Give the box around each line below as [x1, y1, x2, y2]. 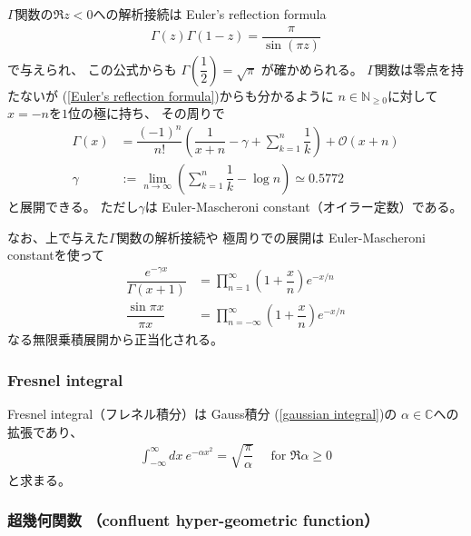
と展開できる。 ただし [7, 196, 139, 215]
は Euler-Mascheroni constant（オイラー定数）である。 [144, 196, 463, 215]
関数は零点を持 [374, 59, 464, 78]
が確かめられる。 [260, 59, 363, 78]
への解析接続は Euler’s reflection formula [93, 5, 327, 23]
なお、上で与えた [7, 227, 109, 246]
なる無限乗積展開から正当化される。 [7, 330, 223, 349]
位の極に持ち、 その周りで [67, 104, 225, 123]
